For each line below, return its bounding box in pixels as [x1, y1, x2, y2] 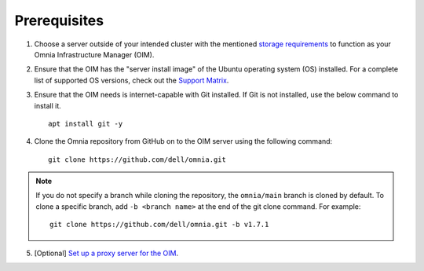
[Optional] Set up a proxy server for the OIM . [34, 248, 179, 258]
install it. [34, 101, 62, 110]
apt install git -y [48, 119, 123, 128]
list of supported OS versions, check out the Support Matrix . [34, 75, 229, 85]
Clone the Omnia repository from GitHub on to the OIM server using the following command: [34, 137, 333, 146]
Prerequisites [14, 12, 104, 29]
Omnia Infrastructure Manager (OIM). [34, 49, 155, 59]
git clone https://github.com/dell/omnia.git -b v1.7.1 [49, 220, 269, 229]
